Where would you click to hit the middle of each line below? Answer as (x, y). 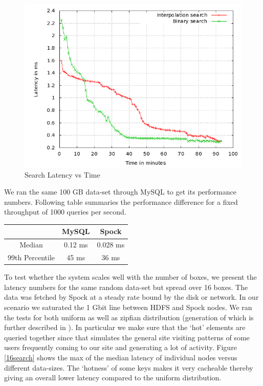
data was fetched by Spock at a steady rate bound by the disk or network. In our (131, 297)
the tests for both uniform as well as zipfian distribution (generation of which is (129, 317)
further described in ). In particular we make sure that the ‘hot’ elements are (125, 327)
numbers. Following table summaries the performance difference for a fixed (121, 201)
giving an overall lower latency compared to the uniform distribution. (113, 378)
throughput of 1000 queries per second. (65, 212)
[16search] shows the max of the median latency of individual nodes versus (121, 357)
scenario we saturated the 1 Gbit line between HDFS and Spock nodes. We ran (128, 307)
